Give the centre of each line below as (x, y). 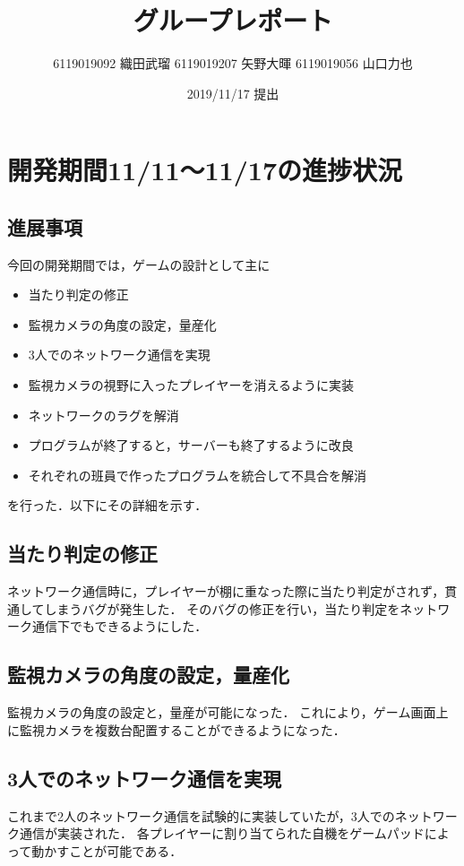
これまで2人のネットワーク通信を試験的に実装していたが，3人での (201, 815)
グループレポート (233, 20)
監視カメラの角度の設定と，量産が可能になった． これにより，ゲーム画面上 (228, 712)
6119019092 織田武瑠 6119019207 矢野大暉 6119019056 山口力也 (233, 63)
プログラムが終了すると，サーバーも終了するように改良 (191, 445)
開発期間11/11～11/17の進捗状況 (205, 170)
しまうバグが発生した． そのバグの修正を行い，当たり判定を (222, 608)
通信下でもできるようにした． (120, 626)
